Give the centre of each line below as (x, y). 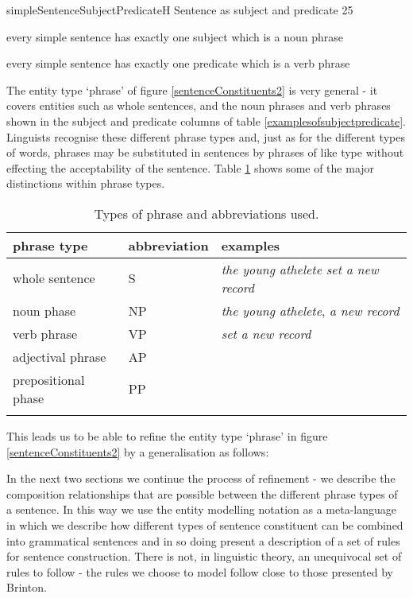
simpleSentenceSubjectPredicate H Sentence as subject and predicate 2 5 (180, 10)
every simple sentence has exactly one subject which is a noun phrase (175, 36)
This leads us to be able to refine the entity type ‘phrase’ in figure (167, 435)
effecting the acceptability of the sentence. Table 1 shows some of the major (191, 167)
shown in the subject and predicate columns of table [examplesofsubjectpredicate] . (206, 120)
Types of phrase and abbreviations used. (206, 213)
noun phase (44, 310)
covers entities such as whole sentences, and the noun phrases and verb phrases (199, 105)
